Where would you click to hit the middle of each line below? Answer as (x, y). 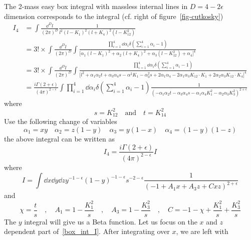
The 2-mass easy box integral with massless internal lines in (96, 6)
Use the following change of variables (61, 121)
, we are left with (202, 231)
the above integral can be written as (60, 138)
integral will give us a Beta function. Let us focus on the (111, 221)
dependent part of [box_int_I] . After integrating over (87, 231)
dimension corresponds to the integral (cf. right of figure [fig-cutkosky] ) (114, 16)
